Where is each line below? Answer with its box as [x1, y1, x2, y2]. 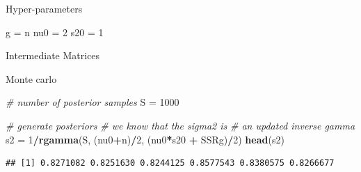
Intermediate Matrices [6, 48, 100, 63]
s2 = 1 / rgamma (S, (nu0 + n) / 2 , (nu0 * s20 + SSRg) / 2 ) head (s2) [6, 132, 284, 146]
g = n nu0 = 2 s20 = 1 [6, 24, 104, 39]
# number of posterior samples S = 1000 [6, 95, 179, 109]
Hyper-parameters [6, 1, 83, 15]
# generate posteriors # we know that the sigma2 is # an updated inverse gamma [6, 118, 355, 132]
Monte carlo [6, 71, 57, 86]
